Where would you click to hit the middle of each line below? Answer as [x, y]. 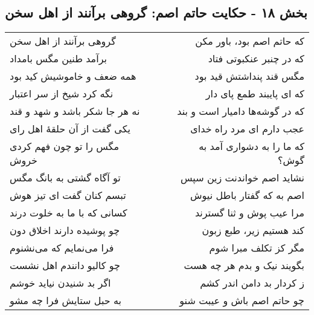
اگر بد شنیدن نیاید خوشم [60, 283]
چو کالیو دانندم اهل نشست [65, 265]
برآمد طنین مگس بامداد [58, 59]
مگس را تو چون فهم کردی [65, 146]
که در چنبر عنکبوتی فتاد [256, 59]
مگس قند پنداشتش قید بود [249, 76]
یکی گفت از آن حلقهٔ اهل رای [70, 129]
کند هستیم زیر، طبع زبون [253, 230]
